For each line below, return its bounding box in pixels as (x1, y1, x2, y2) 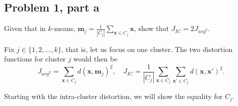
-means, (51, 23, 76, 33)
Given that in (4, 23, 46, 33)
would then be (73, 53, 117, 64)
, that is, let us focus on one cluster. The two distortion (61, 43, 233, 54)
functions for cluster (4, 53, 66, 64)
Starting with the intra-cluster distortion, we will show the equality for (4, 91, 223, 101)
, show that (134, 23, 169, 33)
